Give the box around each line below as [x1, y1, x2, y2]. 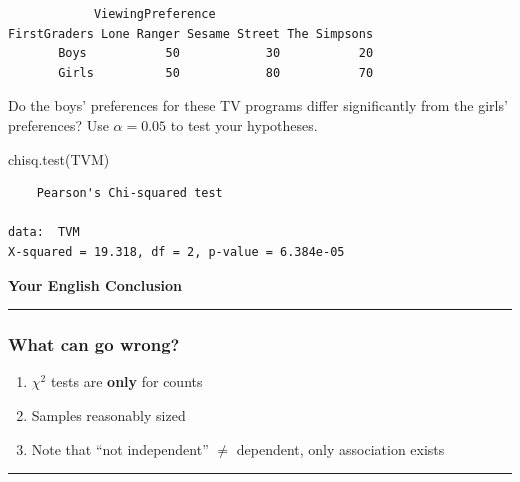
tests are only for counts [50, 371, 203, 392]
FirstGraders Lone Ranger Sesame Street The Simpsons [8, 26, 374, 41]
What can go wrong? [8, 332, 180, 357]
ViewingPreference [93, 7, 216, 21]
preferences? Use [8, 114, 109, 135]
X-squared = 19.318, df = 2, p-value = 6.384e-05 [8, 244, 345, 259]
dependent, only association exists [236, 438, 445, 459]
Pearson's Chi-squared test [36, 186, 223, 201]
